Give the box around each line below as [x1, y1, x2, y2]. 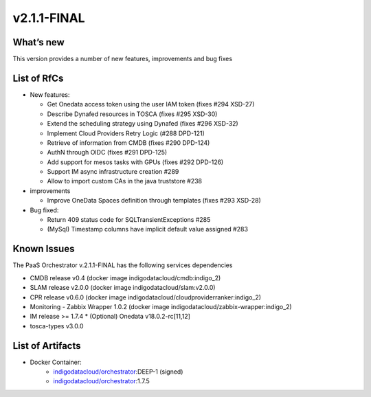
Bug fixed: [30, 206, 59, 214]
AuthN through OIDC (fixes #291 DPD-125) [47, 148, 168, 157]
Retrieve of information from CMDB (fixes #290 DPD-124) [47, 138, 210, 147]
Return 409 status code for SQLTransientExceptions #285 [47, 216, 211, 224]
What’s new [12, 36, 65, 48]
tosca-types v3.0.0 [30, 321, 84, 330]
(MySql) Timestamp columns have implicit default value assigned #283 [47, 225, 249, 234]
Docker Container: [30, 358, 82, 366]
